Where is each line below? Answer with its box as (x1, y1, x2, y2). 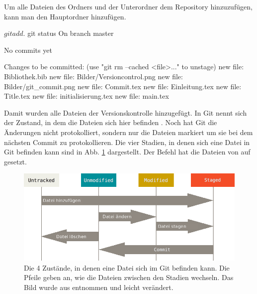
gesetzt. (4, 156, 27, 166)
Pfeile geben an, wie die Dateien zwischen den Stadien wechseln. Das (24, 272, 234, 283)
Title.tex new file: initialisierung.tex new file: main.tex (4, 91, 169, 101)
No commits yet (4, 44, 52, 55)
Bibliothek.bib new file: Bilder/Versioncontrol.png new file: (4, 71, 183, 81)
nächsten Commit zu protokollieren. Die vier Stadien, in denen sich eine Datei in (4, 137, 250, 147)
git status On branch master (27, 28, 114, 38)
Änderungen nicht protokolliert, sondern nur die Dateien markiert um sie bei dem (4, 127, 253, 137)
